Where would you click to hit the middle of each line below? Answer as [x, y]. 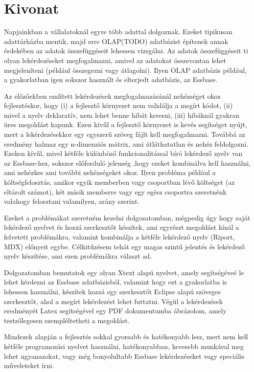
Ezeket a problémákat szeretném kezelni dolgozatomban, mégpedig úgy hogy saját [127, 217]
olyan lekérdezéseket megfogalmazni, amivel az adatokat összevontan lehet [115, 60]
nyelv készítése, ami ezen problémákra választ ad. [78, 256]
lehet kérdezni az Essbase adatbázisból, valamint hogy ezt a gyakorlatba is [115, 282]
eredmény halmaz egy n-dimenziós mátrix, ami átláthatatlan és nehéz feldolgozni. [126, 143]
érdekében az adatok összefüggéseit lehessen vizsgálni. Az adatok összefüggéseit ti [126, 51]
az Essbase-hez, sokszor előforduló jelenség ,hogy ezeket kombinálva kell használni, [127, 163]
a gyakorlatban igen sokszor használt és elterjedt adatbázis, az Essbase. [111, 79]
